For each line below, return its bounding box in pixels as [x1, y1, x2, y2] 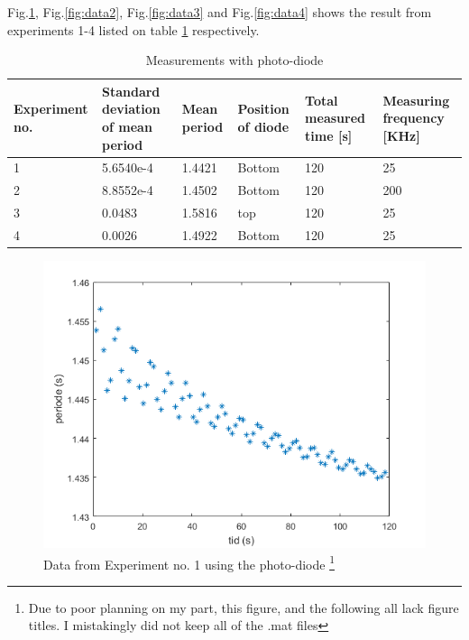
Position [237, 99, 290, 118]
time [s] [305, 125, 353, 144]
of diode [237, 116, 290, 135]
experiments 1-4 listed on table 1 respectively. [7, 20, 260, 39]
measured [305, 108, 365, 127]
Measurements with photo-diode [145, 51, 324, 70]
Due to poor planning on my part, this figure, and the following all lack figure [28, 598, 459, 617]
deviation [101, 99, 161, 118]
